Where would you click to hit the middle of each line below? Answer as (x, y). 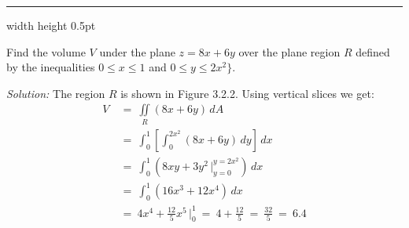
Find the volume (46, 51)
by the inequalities (51, 67)
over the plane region (289, 51)
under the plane (137, 51)
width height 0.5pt (51, 25)
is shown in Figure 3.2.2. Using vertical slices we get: (247, 93)
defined (373, 51)
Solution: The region (56, 93)
